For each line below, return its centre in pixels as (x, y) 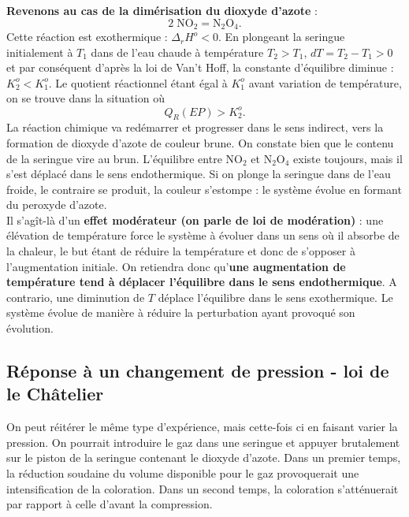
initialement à (40, 52)
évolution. (30, 328)
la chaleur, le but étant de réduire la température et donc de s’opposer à (181, 251)
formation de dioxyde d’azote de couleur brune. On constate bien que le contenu (200, 142)
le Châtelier (55, 394)
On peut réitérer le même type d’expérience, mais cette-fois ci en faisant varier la (202, 427)
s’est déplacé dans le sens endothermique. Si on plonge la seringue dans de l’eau (199, 174)
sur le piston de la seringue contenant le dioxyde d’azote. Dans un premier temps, (204, 457)
